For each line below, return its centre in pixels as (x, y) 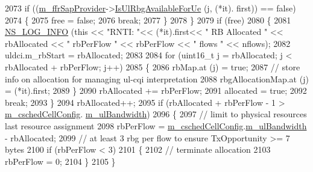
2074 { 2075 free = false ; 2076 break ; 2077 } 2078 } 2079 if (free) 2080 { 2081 (148, 20)
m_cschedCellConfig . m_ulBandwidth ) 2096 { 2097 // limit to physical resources (156, 114)
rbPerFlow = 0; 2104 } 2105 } (60, 161)
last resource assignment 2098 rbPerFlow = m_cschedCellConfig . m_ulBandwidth (156, 125)
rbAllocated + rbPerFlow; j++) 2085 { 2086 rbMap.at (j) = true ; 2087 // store (153, 66)
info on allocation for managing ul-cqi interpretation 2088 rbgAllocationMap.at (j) (157, 78)
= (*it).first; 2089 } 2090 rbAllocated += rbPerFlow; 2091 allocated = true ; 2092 (156, 91)
